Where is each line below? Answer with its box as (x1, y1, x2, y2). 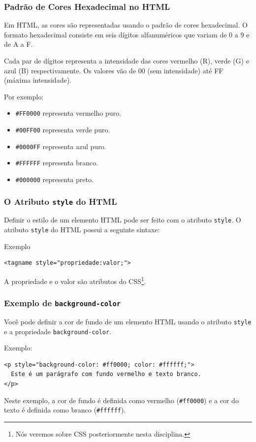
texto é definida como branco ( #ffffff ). (4, 405, 126, 415)
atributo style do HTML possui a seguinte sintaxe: (4, 224, 160, 235)
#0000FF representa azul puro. (15, 141, 106, 151)
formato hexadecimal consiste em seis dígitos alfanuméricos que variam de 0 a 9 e (4, 29, 250, 39)
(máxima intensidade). (4, 75, 71, 85)
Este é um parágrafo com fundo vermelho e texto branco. (11, 371, 201, 378)
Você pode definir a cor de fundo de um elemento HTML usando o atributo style (4, 316, 252, 326)
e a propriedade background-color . (4, 326, 112, 336)
